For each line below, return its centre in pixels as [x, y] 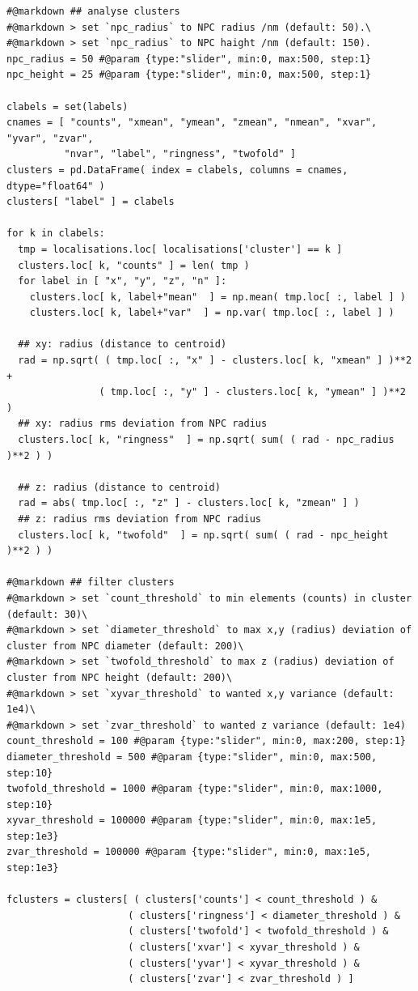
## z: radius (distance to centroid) [119, 487]
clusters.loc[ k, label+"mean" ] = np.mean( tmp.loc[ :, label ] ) [217, 297]
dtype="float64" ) [56, 186]
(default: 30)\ [47, 614]
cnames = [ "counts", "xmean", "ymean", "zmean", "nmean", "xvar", [192, 123]
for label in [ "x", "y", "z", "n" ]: [122, 281]
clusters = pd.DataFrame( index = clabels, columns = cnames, [177, 170]
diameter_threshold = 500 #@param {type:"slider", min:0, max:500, [192, 757]
